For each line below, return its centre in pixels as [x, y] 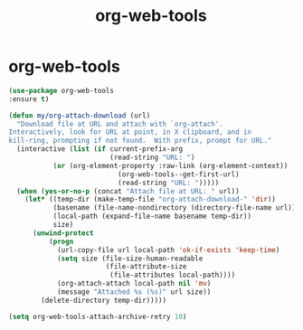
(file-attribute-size [146, 267]
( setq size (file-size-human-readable [130, 259]
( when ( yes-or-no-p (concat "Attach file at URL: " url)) [128, 191]
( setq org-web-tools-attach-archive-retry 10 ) [98, 316]
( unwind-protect [63, 233]
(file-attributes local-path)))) [172, 275]
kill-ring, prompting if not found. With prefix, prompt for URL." [140, 141]
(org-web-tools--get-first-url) [179, 174]
